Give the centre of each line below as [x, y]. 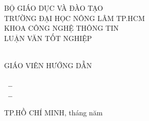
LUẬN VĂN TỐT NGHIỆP [48, 38]
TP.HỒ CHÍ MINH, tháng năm [54, 113]
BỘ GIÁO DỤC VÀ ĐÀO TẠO [54, 8]
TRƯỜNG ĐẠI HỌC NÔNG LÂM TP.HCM [74, 18]
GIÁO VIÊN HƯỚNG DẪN [48, 65]
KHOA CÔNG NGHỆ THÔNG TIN [61, 28]
